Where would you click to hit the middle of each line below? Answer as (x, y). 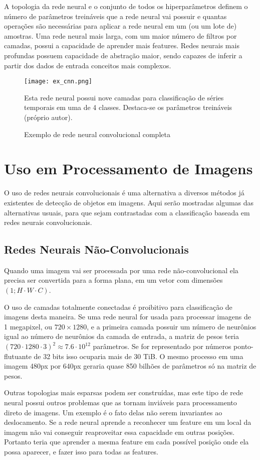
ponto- (243, 346)
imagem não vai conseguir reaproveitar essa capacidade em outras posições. (119, 432)
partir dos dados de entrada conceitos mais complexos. (88, 65)
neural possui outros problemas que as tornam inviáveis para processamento (120, 402)
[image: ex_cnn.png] (58, 82)
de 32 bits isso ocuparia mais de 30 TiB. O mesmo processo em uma (139, 356)
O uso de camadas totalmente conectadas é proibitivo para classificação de (118, 307)
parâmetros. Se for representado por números (162, 346)
